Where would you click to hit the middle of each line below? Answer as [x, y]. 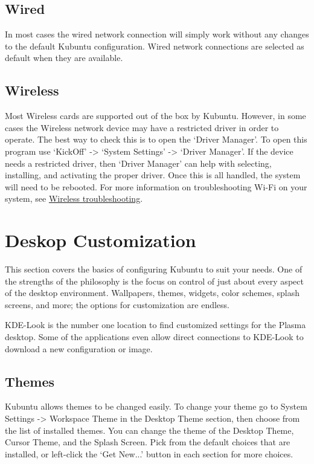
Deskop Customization [101, 240]
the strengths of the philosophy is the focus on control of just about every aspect [154, 281]
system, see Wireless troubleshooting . [74, 198]
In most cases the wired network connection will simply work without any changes [157, 34]
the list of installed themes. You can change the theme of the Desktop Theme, [149, 430]
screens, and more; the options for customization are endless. [117, 304]
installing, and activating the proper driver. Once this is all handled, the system [153, 175]
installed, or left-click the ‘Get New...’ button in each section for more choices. [149, 453]
